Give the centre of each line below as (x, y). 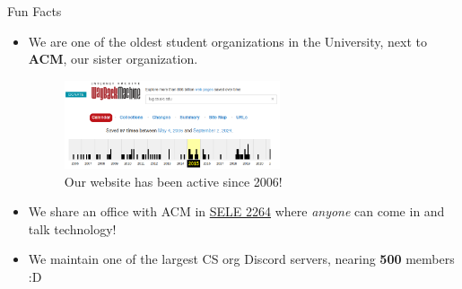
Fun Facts (35, 11)
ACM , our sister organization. (113, 59)
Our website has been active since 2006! (173, 181)
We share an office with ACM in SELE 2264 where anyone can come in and (236, 211)
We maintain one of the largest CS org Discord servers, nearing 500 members (241, 259)
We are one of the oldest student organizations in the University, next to (227, 41)
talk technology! (72, 228)
